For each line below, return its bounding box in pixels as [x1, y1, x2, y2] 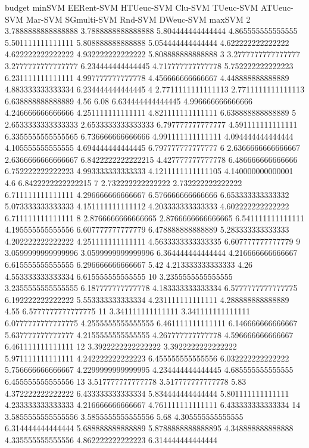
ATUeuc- [260, 1, 294, 13]
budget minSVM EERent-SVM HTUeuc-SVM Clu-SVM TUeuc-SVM [5, 1, 258, 13]
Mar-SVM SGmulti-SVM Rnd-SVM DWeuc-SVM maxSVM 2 [26, 13, 251, 25]
